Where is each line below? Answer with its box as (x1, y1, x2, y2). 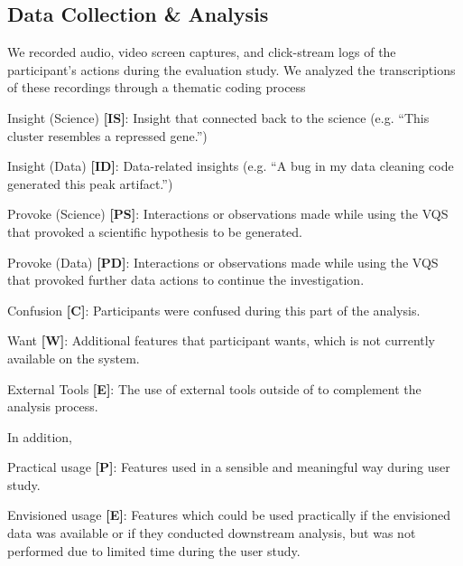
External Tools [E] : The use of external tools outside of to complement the (7, 379, 421, 398)
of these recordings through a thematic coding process (7, 78, 306, 97)
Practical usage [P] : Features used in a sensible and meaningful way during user (7, 458, 450, 476)
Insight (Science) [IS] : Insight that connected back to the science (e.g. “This (7, 108, 430, 127)
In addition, (7, 427, 72, 446)
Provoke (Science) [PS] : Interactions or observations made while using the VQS (7, 204, 449, 223)
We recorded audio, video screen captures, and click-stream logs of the (7, 42, 396, 61)
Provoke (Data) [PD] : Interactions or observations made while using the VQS (7, 252, 439, 271)
